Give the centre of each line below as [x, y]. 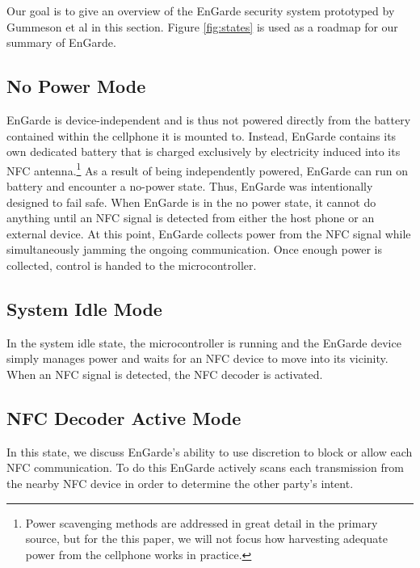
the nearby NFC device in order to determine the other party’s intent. [180, 483]
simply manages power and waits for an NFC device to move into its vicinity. [197, 358]
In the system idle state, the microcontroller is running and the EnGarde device [204, 342]
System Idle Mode [84, 308]
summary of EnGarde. [61, 42]
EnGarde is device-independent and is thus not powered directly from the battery [209, 119]
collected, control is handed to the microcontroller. [132, 265]
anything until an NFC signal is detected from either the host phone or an [191, 218]
